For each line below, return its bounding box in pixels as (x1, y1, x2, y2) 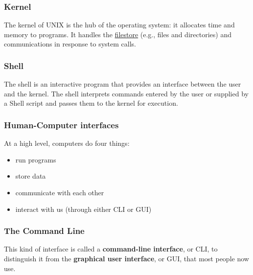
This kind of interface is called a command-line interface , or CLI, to (4, 244, 218, 254)
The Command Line (4, 225, 85, 237)
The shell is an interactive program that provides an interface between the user (4, 79, 241, 89)
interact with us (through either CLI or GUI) (15, 204, 152, 214)
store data (15, 171, 46, 181)
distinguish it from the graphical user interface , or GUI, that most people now (4, 253, 249, 263)
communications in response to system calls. (4, 39, 136, 49)
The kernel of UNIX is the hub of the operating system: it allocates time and (4, 20, 235, 30)
